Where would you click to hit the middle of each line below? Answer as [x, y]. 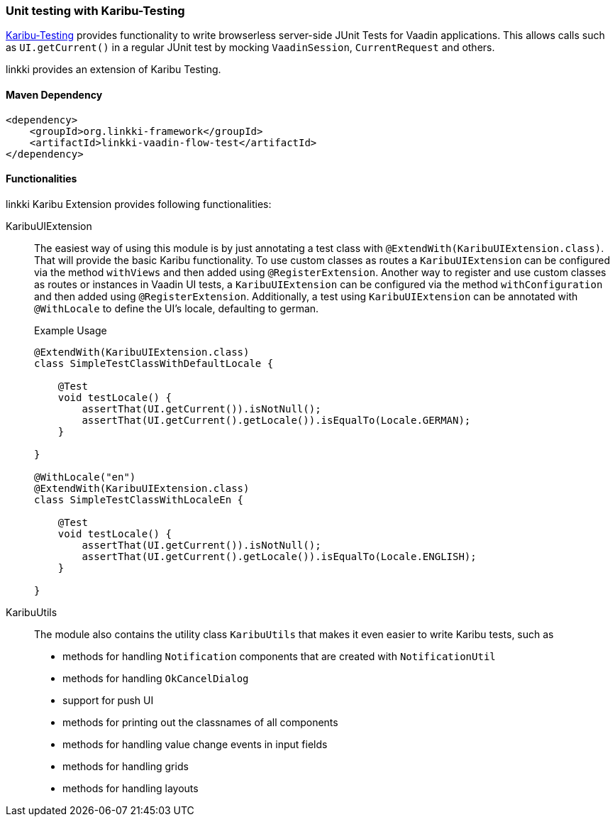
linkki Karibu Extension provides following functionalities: [139, 204]
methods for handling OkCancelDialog [156, 678]
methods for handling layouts [131, 788]
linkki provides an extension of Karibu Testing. [113, 70]
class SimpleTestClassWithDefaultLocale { [154, 363]
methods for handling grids [126, 766]
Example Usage [71, 330]
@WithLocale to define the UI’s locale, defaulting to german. [177, 308]
